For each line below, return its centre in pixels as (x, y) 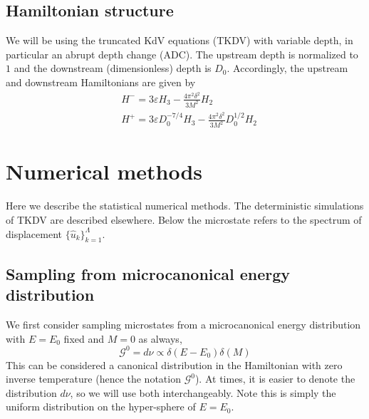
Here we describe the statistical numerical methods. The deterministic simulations (185, 206)
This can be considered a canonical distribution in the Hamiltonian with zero (174, 364)
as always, (160, 338)
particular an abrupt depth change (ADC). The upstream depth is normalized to (182, 54)
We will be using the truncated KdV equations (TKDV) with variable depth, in (180, 40)
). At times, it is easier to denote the (275, 379)
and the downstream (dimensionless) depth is (113, 68)
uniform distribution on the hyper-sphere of (101, 407)
